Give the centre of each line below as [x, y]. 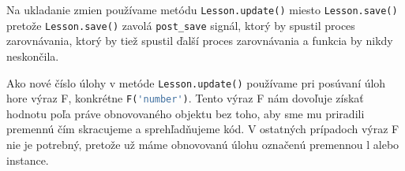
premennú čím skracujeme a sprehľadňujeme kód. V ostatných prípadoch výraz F [203, 129]
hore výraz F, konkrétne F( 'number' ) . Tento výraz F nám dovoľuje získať [185, 98]
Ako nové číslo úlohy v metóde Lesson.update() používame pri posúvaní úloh [196, 82]
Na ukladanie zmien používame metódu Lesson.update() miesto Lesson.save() [202, 9]
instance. [28, 160]
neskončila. [33, 56]
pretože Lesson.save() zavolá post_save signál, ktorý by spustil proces [181, 25]
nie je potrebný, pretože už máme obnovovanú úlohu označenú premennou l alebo [203, 144]
